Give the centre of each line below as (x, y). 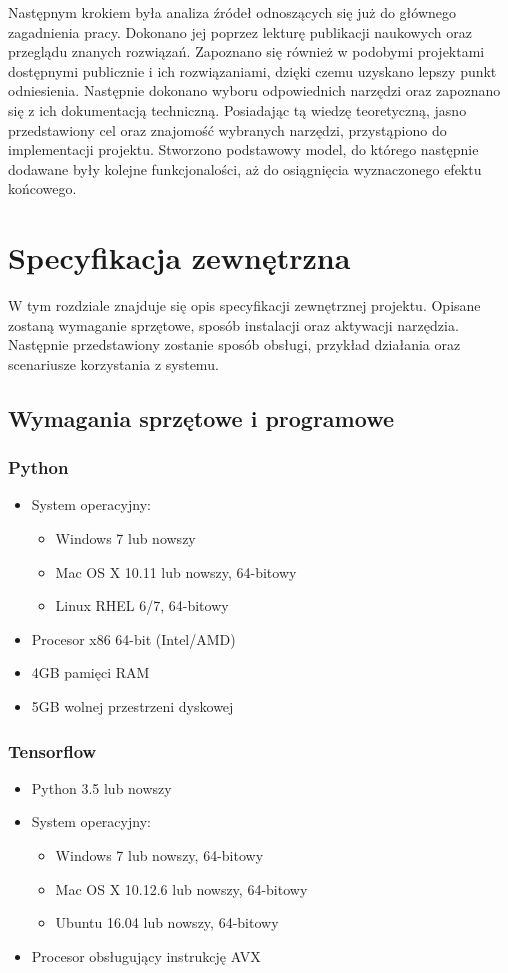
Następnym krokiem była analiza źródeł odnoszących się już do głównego (232, 12)
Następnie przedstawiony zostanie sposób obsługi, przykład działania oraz (234, 344)
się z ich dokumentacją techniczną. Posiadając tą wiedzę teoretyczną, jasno (237, 109)
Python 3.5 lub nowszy (101, 787)
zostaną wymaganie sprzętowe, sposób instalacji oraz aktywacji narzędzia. (233, 324)
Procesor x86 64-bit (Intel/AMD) (133, 638)
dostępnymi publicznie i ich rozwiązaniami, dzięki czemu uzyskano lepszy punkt (252, 70)
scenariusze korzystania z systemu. (113, 363)
